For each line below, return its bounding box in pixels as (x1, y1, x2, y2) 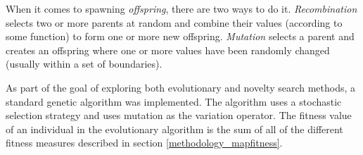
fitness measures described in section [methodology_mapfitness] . (6, 135, 283, 150)
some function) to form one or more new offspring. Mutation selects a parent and (6, 29, 355, 44)
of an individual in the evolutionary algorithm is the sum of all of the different (6, 121, 343, 136)
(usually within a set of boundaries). (6, 56, 163, 71)
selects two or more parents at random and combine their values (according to (6, 15, 343, 30)
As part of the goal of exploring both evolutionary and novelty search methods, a (6, 80, 356, 94)
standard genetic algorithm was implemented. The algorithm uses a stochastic (6, 94, 342, 108)
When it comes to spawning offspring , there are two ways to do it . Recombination (6, 1, 357, 15)
